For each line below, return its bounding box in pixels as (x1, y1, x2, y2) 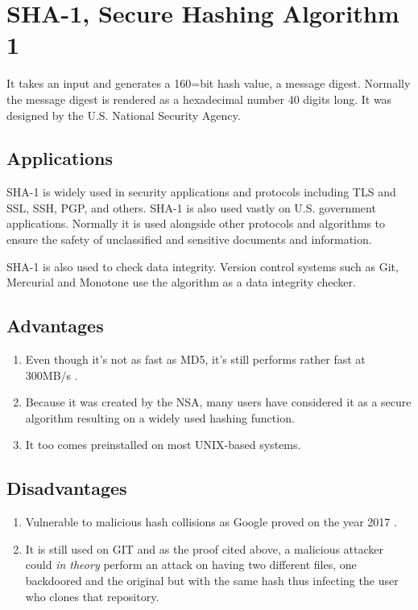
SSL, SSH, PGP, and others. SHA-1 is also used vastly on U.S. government (6, 199, 376, 216)
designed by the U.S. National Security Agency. (6, 106, 241, 123)
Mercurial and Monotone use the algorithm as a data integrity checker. (6, 274, 356, 291)
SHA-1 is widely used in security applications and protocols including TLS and (6, 183, 396, 200)
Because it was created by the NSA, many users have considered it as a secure (25, 394, 412, 410)
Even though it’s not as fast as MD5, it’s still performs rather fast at (25, 351, 366, 368)
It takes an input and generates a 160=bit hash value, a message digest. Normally (6, 75, 411, 92)
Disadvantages (6, 476, 127, 501)
